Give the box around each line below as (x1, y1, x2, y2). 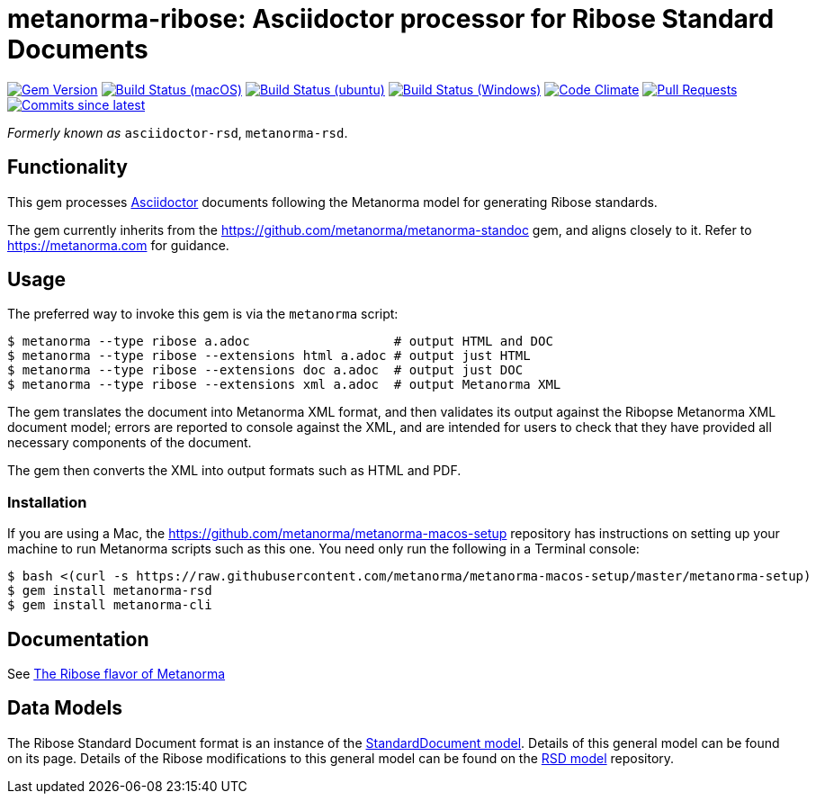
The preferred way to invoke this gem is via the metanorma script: (7, 306, 399, 322)
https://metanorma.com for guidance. (7, 237, 229, 253)
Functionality (7, 156, 128, 179)
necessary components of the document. (7, 435, 252, 451)
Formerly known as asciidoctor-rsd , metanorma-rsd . (7, 124, 348, 140)
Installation (7, 492, 87, 511)
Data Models (7, 697, 122, 720)
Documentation (7, 627, 149, 651)
